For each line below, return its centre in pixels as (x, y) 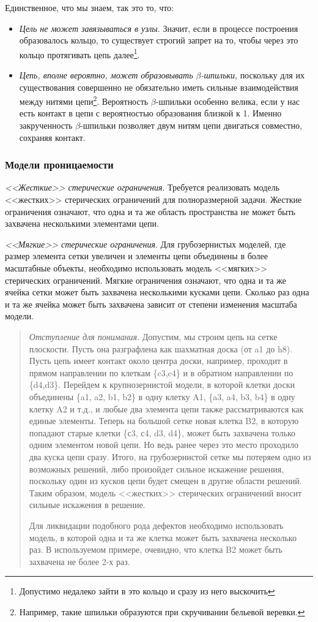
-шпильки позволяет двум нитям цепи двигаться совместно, (191, 125)
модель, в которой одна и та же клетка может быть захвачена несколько (163, 537)
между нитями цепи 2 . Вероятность (84, 100)
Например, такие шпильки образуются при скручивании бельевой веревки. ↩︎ (162, 611)
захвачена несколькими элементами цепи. (82, 223)
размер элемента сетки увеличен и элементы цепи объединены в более (137, 256)
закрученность (46, 125)
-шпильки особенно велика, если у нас (227, 101)
